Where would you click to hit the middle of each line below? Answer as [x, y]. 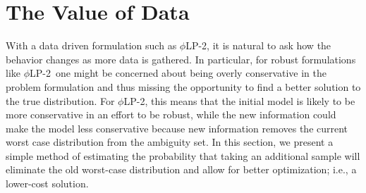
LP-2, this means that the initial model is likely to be [239, 100]
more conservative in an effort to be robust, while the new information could [171, 114]
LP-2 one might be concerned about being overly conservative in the [178, 73]
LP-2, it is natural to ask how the [258, 45]
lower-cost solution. [47, 183]
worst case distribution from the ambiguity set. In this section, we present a [170, 142]
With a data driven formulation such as [91, 45]
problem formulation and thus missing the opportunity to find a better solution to [183, 86]
